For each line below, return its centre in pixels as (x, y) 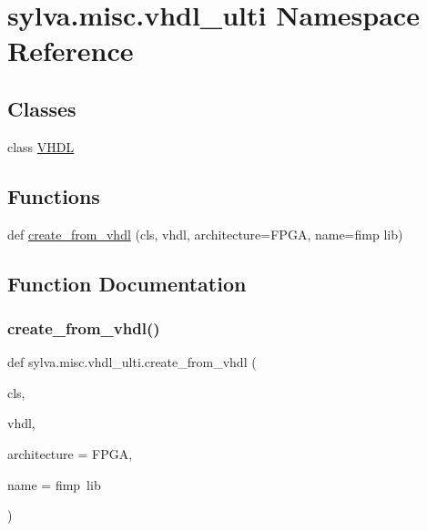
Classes (42, 108)
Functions (54, 195)
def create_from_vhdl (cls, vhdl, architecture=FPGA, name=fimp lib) (205, 234)
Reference (71, 51)
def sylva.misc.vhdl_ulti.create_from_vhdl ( (132, 362)
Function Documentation (127, 283)
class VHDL (41, 146)
